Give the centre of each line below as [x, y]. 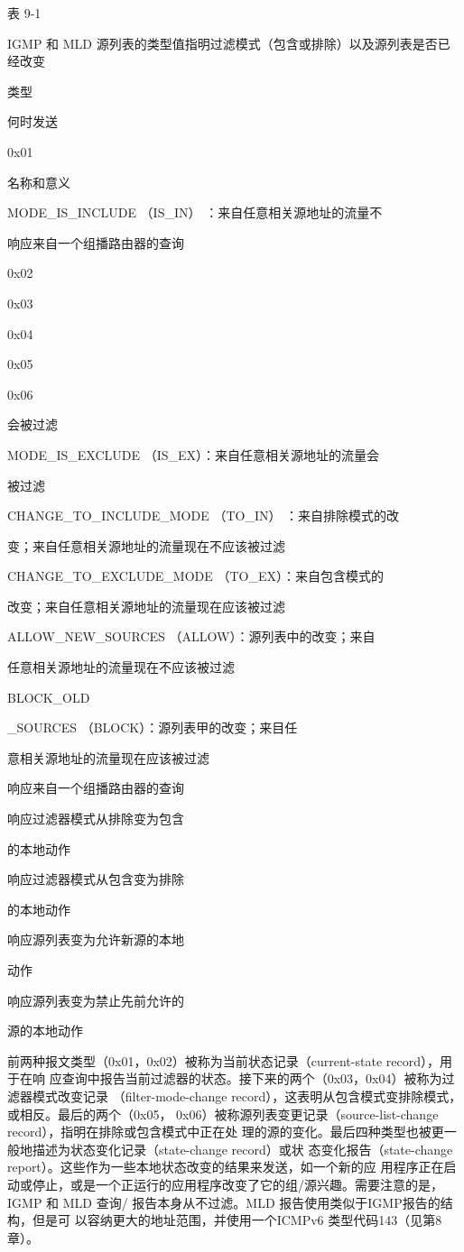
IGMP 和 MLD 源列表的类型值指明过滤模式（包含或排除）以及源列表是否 [223, 43]
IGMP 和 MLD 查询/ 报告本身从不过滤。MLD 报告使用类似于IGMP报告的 [224, 1202]
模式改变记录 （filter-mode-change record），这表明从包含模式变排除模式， [247, 1095]
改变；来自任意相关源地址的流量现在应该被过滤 [146, 606]
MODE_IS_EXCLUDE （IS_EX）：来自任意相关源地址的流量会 [194, 454]
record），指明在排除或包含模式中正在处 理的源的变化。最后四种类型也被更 [226, 1132]
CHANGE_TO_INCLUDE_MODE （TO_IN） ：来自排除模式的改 [204, 516]
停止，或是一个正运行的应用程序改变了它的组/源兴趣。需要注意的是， [237, 1184]
